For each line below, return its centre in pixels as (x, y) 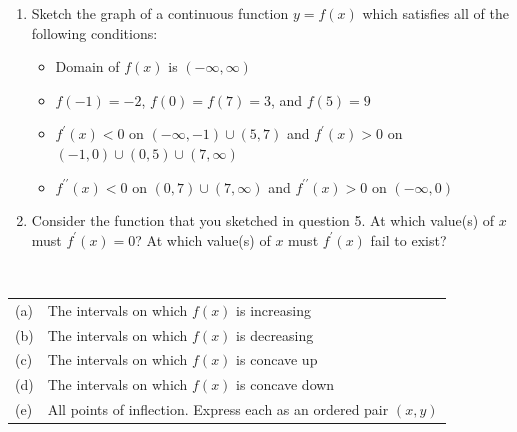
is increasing (273, 309)
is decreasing (275, 334)
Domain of (87, 66)
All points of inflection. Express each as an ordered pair (218, 409)
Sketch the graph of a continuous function (160, 13)
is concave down (285, 384)
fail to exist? (408, 239)
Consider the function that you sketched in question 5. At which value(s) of (263, 220)
